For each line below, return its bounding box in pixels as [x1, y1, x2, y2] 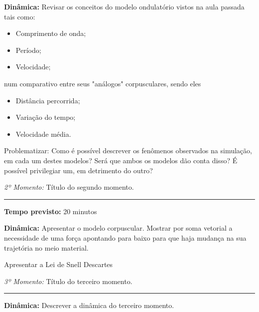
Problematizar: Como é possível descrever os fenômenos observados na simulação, [4, 145, 252, 156]
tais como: [4, 11, 35, 21]
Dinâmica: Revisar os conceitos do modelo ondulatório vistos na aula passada [4, 1, 245, 11]
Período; [15, 44, 41, 55]
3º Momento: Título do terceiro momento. [4, 276, 132, 286]
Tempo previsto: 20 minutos [4, 206, 97, 216]
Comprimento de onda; [15, 28, 86, 38]
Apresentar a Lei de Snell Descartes [4, 259, 113, 270]
